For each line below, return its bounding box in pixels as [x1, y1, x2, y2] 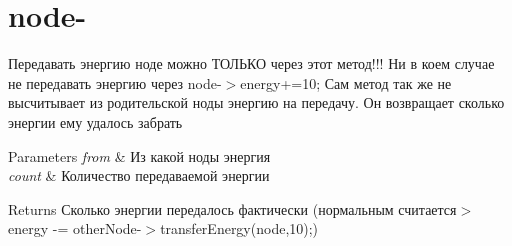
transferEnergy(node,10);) [160, 218, 319, 239]
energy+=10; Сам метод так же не [240, 72, 452, 93]
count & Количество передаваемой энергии [8, 165, 270, 186]
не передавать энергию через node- [8, 72, 222, 93]
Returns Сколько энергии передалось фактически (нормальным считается [8, 198, 457, 219]
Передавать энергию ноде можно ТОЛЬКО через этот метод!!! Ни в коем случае [8, 53, 495, 74]
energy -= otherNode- [8, 218, 142, 239]
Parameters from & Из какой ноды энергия [8, 145, 271, 166]
